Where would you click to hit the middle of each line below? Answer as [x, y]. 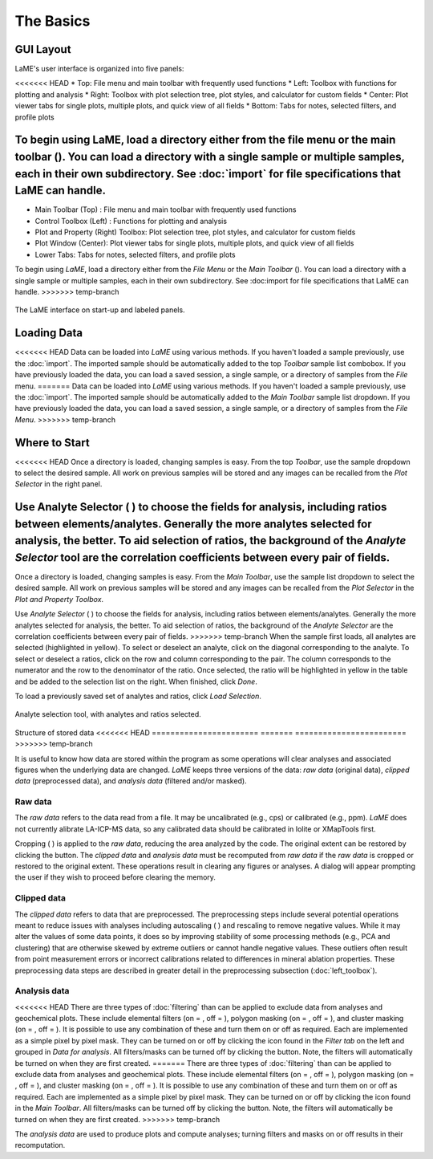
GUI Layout [43, 49]
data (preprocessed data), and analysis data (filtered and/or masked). [131, 781]
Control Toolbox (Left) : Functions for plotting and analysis [131, 221]
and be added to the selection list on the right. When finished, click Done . [136, 681]
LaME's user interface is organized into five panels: [99, 69]
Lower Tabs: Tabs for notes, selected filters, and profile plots [135, 254]
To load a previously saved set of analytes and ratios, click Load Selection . [138, 696]
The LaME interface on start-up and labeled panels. [100, 310]
